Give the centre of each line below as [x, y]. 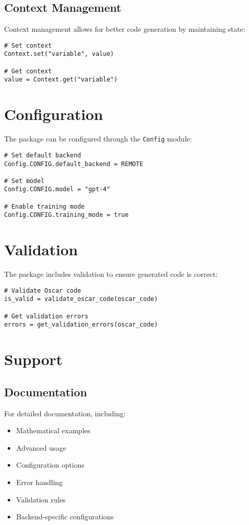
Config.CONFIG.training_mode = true [66, 215]
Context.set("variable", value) [59, 54]
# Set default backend [43, 155]
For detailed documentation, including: [65, 413]
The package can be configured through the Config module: [98, 139]
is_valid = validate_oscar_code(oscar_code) [81, 299]
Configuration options [50, 465]
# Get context [28, 71]
